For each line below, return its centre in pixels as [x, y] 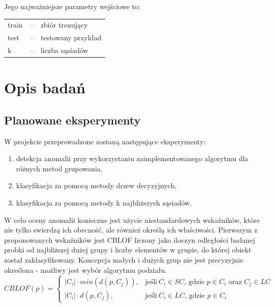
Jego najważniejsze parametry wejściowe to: [72, 6]
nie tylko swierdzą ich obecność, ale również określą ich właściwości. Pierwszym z [131, 230]
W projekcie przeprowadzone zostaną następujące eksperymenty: [105, 141]
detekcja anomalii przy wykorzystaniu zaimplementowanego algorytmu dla [132, 158]
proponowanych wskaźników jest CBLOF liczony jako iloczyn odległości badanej [130, 239]
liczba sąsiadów [64, 50]
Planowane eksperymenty [72, 120]
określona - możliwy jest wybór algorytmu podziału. [85, 270]
